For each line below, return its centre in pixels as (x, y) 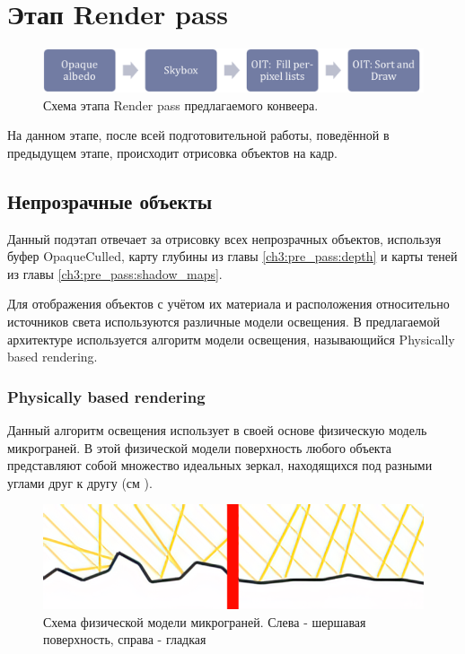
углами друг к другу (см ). (80, 482)
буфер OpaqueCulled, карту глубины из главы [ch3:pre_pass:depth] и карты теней (232, 256)
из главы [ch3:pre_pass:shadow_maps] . (115, 273)
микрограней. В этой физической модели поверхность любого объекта (199, 447)
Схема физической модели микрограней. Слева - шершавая (205, 621)
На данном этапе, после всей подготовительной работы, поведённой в (198, 135)
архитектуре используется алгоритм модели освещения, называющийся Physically (231, 339)
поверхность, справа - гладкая (125, 639)
